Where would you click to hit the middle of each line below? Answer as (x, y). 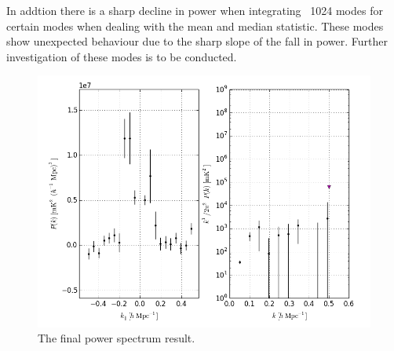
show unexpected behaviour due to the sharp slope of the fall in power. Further (197, 41)
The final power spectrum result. (117, 338)
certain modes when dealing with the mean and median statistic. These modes (195, 26)
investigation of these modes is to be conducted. (122, 56)
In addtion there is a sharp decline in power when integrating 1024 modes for (195, 10)
